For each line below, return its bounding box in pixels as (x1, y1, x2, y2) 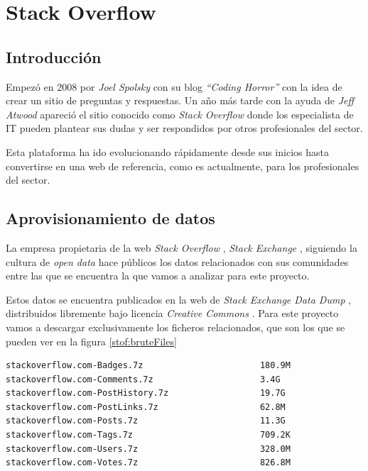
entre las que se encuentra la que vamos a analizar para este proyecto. (6, 268, 310, 283)
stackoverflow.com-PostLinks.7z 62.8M (6, 401, 286, 412)
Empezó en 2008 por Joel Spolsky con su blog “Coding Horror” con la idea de (6, 79, 342, 94)
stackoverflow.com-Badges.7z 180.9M (6, 360, 291, 371)
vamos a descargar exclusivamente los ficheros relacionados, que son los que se (6, 319, 345, 334)
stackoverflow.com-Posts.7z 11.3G (6, 416, 286, 426)
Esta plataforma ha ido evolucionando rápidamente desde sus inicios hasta (6, 144, 329, 159)
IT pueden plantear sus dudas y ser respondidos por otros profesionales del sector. (6, 121, 363, 135)
